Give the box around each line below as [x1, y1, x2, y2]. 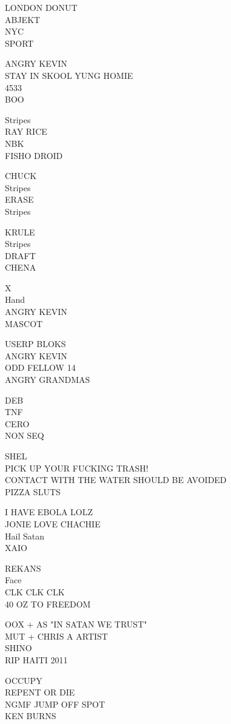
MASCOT [5, 317, 43, 330]
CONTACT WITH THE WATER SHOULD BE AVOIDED [5, 473, 227, 486]
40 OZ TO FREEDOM [5, 597, 91, 610]
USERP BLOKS [5, 337, 66, 350]
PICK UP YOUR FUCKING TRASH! [5, 461, 149, 474]
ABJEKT [5, 13, 41, 25]
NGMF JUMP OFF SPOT [5, 697, 105, 710]
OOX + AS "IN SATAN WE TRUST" [5, 618, 147, 631]
